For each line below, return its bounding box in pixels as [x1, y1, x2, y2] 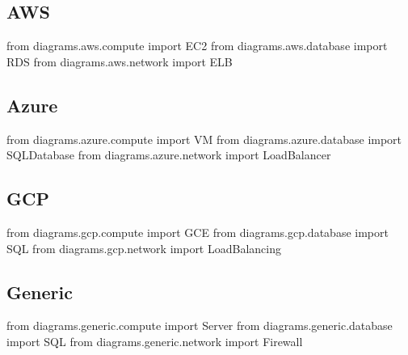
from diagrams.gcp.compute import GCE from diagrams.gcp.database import [6, 223, 389, 240]
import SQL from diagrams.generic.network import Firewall [6, 332, 303, 349]
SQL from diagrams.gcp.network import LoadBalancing [6, 239, 282, 256]
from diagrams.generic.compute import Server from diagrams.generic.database [6, 317, 393, 334]
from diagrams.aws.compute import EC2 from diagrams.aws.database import [6, 37, 388, 54]
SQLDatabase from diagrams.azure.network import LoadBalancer [6, 146, 331, 163]
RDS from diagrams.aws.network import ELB [6, 53, 233, 70]
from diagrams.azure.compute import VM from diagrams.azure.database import [6, 130, 402, 147]
